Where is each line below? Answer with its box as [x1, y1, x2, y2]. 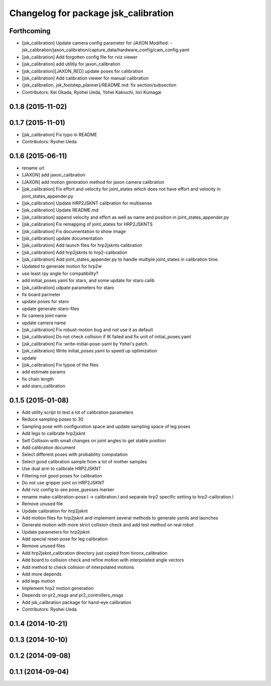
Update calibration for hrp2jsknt [22, 508, 88, 514]
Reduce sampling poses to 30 [22, 416, 84, 422]
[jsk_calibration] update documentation [22, 235, 103, 241]
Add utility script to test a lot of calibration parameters [22, 410, 134, 416]
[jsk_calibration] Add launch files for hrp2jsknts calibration [22, 242, 143, 248]
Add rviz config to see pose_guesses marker [22, 486, 114, 493]
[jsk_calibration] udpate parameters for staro [22, 284, 114, 290]
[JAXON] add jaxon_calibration [22, 172, 85, 178]
